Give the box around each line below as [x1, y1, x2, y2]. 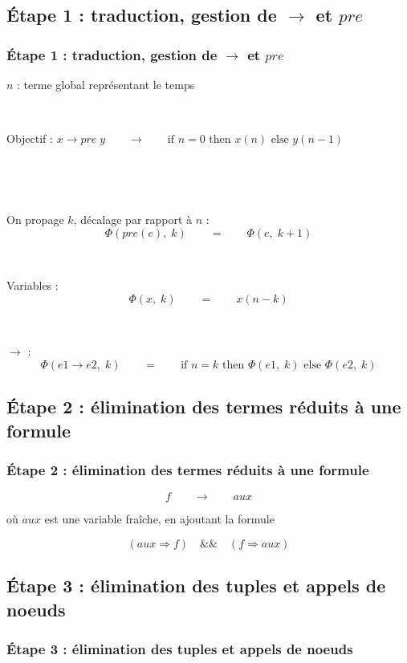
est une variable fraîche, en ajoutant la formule [44, 510, 275, 527]
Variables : [6, 277, 59, 294]
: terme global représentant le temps [17, 76, 195, 92]
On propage [6, 210, 64, 227]
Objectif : [6, 130, 53, 147]
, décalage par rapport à [73, 210, 193, 227]
